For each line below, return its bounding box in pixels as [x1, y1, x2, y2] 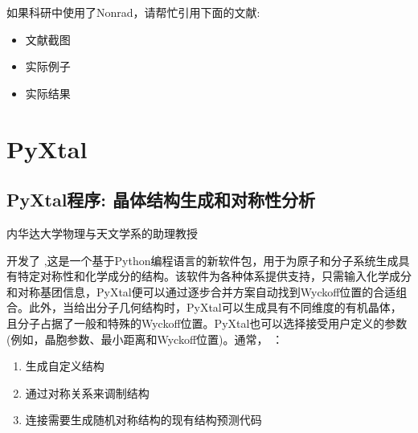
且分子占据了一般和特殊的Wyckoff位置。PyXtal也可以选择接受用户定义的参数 [6, 314, 408, 331]
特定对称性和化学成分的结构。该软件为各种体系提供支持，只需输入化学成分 [17, 268, 412, 284]
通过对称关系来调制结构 [25, 384, 150, 401]
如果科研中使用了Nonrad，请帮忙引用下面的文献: [6, 4, 260, 20]
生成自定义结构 [25, 357, 104, 374]
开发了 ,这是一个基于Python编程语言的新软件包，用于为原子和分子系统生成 [6, 251, 399, 268]
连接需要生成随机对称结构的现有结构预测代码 [25, 411, 262, 428]
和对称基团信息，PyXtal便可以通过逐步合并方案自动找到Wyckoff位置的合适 [6, 283, 396, 300]
